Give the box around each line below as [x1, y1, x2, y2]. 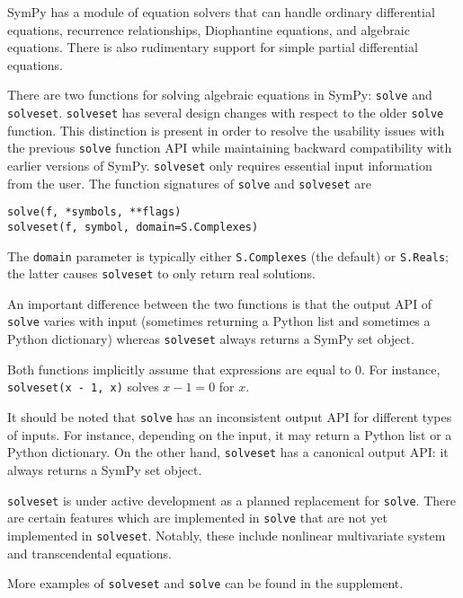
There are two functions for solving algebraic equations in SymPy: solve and [7, 85, 432, 104]
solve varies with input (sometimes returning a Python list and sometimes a [7, 312, 431, 330]
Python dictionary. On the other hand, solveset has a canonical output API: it [7, 443, 449, 462]
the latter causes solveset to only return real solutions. [7, 264, 316, 283]
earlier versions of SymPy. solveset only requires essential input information [7, 155, 432, 174]
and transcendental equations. [7, 543, 172, 562]
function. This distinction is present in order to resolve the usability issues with [7, 120, 445, 139]
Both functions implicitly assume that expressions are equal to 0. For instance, [7, 359, 441, 378]
